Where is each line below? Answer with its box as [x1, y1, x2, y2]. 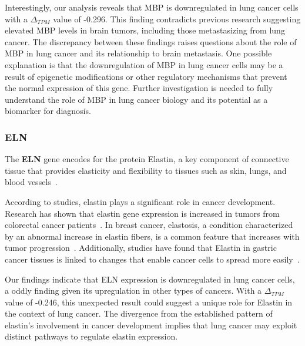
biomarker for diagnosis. [5, 105, 91, 117]
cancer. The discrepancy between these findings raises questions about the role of [5, 35, 297, 48]
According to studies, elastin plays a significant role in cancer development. [5, 195, 276, 207]
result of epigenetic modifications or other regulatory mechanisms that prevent [5, 70, 287, 82]
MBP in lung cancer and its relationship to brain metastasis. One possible [5, 47, 272, 59]
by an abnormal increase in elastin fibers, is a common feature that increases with [5, 230, 300, 242]
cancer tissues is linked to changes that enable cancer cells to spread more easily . [5, 253, 300, 265]
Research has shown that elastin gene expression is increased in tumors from [5, 207, 280, 219]
